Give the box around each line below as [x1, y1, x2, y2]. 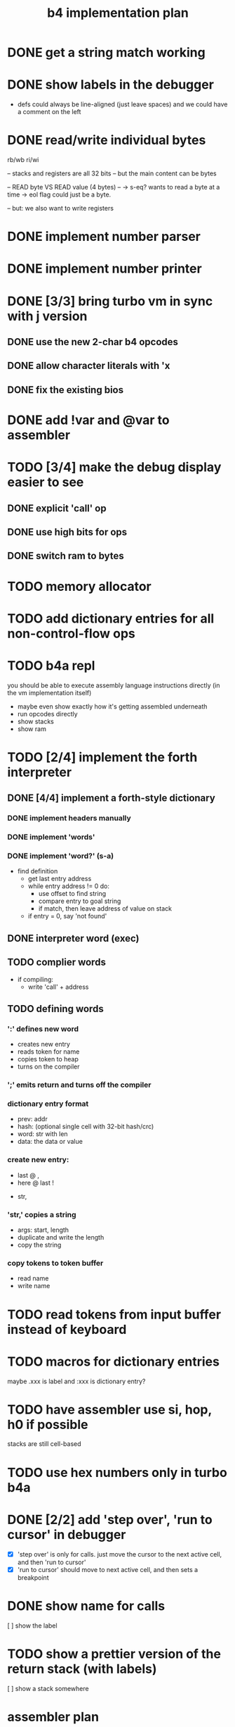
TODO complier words [7, 956, 107, 968]
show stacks [17, 717, 54, 725]
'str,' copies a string [7, 1209, 76, 1219]
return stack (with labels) [7, 1661, 157, 1677]
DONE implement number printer [7, 261, 202, 277]
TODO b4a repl [7, 657, 95, 673]
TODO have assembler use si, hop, [7, 1402, 212, 1417]
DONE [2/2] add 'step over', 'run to [7, 1511, 213, 1528]
